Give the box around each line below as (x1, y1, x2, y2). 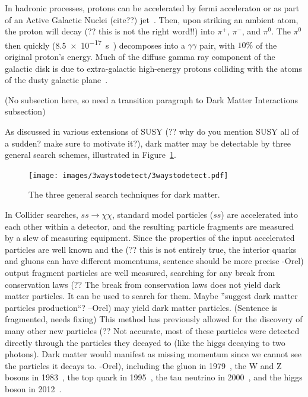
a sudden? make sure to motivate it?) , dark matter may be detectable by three (5, 136, 291, 149)
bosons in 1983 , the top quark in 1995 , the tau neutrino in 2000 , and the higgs (5, 371, 303, 383)
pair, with (199, 39, 235, 51)
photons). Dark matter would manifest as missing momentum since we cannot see (5, 348, 302, 360)
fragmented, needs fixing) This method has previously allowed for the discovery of (5, 313, 303, 325)
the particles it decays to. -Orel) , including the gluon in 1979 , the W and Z (5, 359, 282, 371)
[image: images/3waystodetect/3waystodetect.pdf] (28, 171, 228, 180)
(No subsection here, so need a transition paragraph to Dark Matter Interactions (5, 93, 298, 106)
